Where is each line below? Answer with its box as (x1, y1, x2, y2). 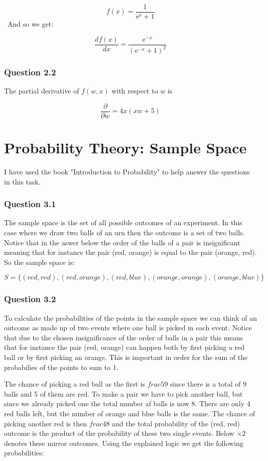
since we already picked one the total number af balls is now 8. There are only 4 (4, 398, 250, 409)
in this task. (4, 176, 41, 187)
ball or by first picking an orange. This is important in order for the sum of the (4, 352, 248, 362)
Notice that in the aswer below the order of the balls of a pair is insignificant (4, 237, 240, 247)
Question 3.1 (4, 198, 56, 210)
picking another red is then (4, 418, 87, 428)
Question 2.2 (4, 65, 56, 78)
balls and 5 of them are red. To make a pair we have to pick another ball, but (4, 388, 243, 399)
